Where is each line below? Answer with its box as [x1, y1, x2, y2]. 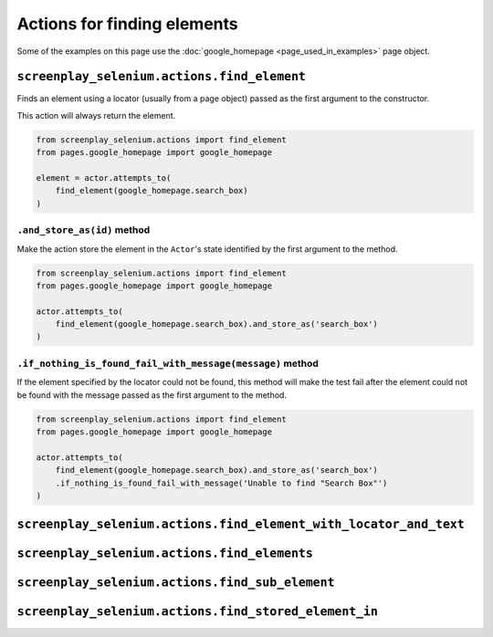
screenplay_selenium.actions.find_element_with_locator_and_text [16, 517, 465, 532]
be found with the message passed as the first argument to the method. [16, 389, 288, 401]
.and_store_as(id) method [16, 224, 151, 236]
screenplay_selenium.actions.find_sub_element [16, 575, 335, 590]
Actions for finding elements [16, 14, 238, 34]
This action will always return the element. [16, 110, 176, 120]
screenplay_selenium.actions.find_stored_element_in [16, 604, 379, 620]
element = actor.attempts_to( [36, 173, 172, 183]
